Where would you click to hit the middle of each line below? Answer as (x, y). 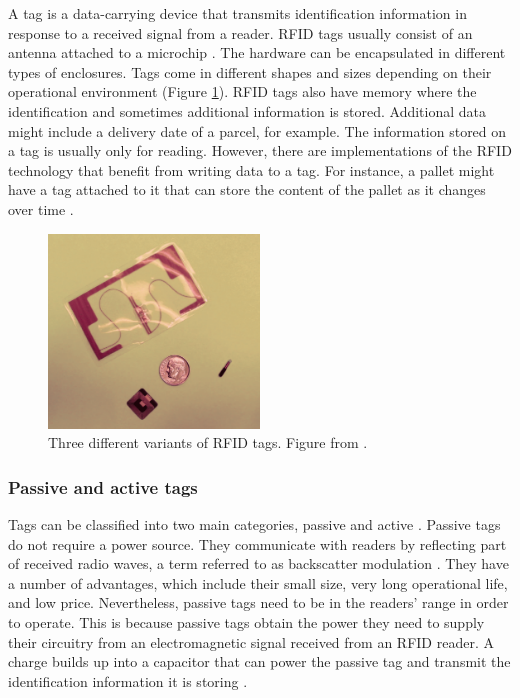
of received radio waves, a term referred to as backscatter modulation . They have (258, 563)
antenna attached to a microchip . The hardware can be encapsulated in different (257, 52)
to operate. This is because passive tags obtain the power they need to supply (246, 621)
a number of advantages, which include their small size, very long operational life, (258, 582)
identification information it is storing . (128, 680)
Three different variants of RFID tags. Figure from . (208, 442)
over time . (41, 208)
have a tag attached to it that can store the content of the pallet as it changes (247, 189)
